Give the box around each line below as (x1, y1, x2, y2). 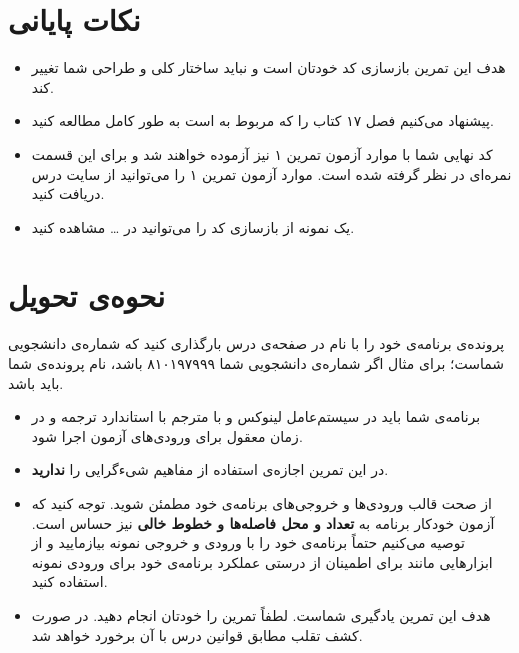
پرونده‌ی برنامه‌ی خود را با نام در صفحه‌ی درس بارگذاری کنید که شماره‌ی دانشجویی (8, 333, 505, 354)
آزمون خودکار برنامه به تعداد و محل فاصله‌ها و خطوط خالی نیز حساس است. (31, 512, 495, 533)
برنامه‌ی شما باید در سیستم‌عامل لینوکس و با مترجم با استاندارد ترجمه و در (31, 406, 481, 427)
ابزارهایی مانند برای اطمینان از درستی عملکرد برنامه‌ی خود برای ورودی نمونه (31, 551, 493, 572)
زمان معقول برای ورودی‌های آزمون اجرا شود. (31, 425, 303, 446)
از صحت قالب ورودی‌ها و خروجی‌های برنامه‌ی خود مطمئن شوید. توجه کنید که (31, 492, 492, 513)
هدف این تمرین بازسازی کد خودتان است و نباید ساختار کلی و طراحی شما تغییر (31, 57, 506, 78)
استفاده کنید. (31, 571, 108, 592)
